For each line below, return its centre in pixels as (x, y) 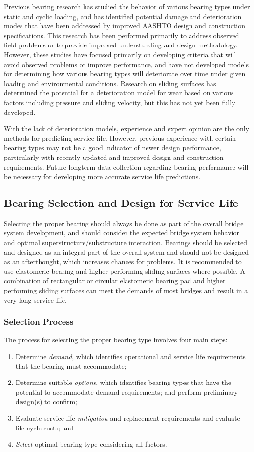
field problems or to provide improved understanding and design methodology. (121, 45)
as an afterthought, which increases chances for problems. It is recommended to (123, 261)
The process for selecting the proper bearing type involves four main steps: (116, 340)
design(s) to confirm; (46, 401)
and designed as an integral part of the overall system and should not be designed (127, 252)
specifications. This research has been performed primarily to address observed (122, 35)
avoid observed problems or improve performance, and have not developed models (126, 64)
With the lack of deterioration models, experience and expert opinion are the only (127, 128)
